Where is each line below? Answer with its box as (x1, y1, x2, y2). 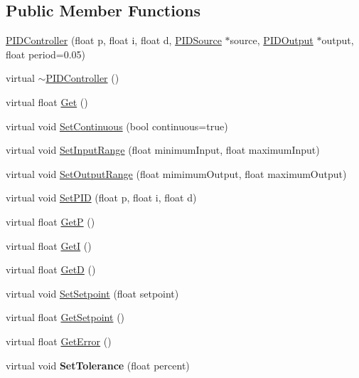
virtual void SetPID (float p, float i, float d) (6, 190, 197, 205)
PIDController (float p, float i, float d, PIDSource (6, 33, 222, 48)
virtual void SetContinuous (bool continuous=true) (6, 118, 228, 133)
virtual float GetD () (6, 262, 96, 277)
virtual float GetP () (6, 214, 95, 229)
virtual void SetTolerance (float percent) (6, 357, 190, 372)
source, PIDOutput (230, 33, 314, 48)
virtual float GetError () (6, 333, 112, 348)
